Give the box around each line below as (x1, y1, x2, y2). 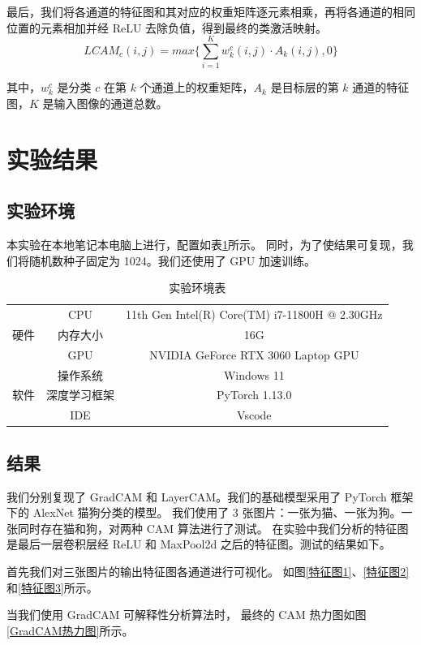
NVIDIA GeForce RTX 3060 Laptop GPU (149, 346, 359, 363)
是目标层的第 (270, 79, 339, 96)
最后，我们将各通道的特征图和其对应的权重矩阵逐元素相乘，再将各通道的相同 (6, 3, 415, 19)
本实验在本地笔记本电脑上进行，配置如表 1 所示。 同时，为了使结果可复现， (6, 236, 402, 253)
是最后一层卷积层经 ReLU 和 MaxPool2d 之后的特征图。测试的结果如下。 (6, 535, 391, 553)
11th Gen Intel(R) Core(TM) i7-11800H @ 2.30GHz (126, 306, 383, 323)
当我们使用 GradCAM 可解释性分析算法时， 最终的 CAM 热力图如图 (6, 606, 367, 623)
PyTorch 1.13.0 (217, 386, 292, 403)
